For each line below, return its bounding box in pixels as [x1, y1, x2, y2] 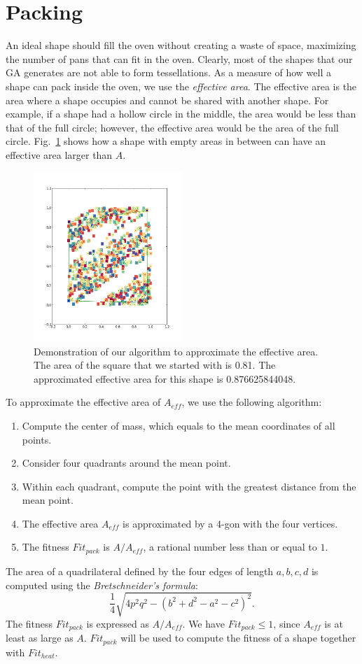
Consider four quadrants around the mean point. [22, 455, 231, 470]
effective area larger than [6, 147, 113, 162]
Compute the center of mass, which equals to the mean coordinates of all [22, 418, 335, 432]
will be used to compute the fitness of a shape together [120, 630, 356, 645]
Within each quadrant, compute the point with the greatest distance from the [22, 479, 356, 493]
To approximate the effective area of [6, 395, 161, 409]
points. [22, 432, 52, 446]
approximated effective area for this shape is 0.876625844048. [34, 371, 296, 386]
